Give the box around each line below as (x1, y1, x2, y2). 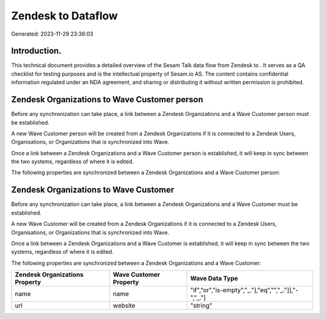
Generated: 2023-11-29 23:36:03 (11, 30, 94, 37)
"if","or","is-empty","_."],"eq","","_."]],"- (190, 286, 299, 294)
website (112, 301, 136, 310)
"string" (190, 301, 213, 310)
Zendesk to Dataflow (11, 9, 118, 22)
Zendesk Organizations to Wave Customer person (11, 94, 203, 105)
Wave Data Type (190, 274, 238, 283)
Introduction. (11, 46, 62, 56)
